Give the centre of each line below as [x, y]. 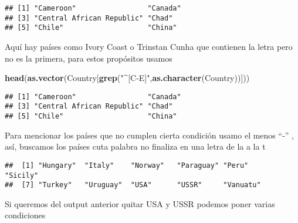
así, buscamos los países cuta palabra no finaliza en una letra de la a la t [135, 146]
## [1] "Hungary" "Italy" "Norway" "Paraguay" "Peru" [127, 165]
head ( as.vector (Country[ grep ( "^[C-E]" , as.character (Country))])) [127, 78]
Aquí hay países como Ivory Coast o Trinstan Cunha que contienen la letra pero [149, 46]
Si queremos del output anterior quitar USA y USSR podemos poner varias [140, 203]
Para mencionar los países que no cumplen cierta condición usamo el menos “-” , [149, 135]
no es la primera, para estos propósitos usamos [89, 58]
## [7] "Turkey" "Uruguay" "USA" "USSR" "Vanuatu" [133, 185]
